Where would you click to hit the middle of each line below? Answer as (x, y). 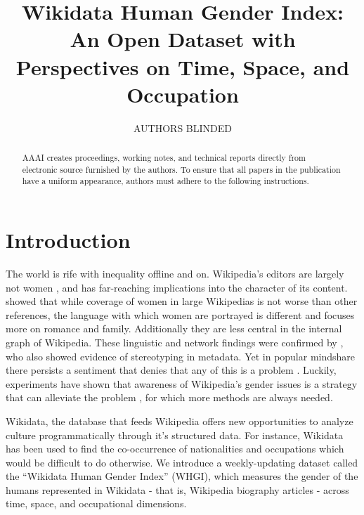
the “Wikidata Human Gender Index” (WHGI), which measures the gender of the (182, 476)
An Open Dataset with (183, 39)
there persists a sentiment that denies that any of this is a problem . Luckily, (171, 370)
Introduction (68, 240)
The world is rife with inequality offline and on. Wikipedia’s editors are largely (175, 273)
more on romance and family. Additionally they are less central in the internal (174, 328)
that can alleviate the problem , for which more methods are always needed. (169, 397)
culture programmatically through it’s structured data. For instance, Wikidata (175, 435)
